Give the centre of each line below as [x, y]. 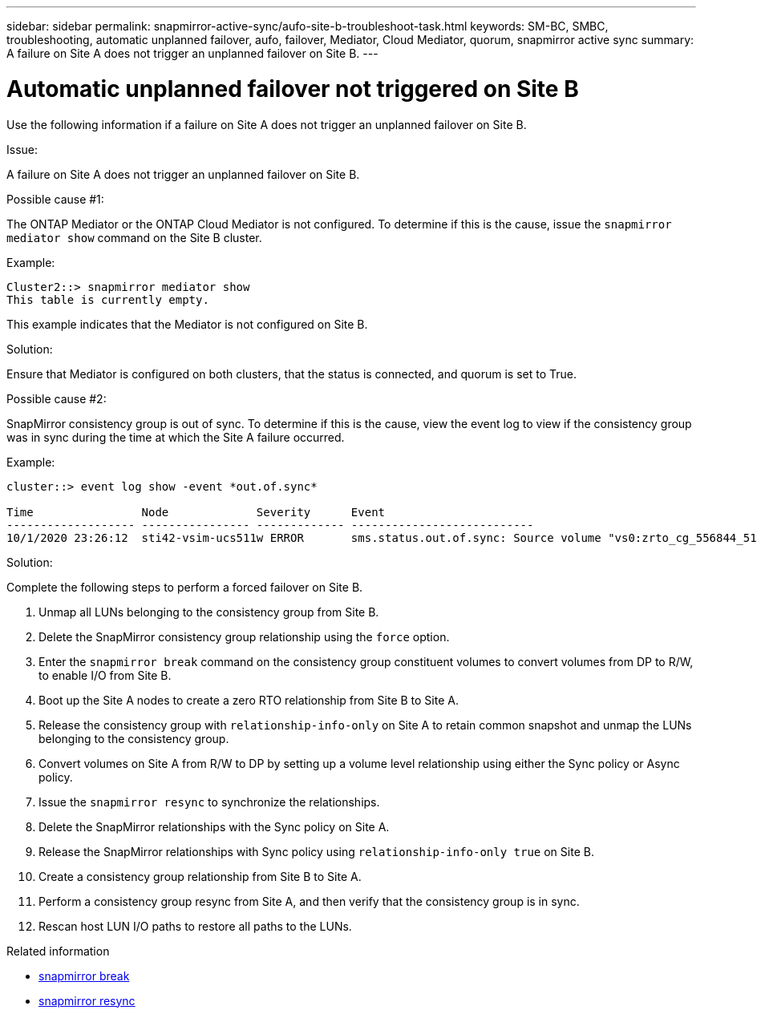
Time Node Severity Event [196, 512]
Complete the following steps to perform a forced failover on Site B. [185, 587]
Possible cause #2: [57, 398]
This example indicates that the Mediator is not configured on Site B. [187, 324]
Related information [58, 951]
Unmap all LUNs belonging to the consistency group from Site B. [209, 612]
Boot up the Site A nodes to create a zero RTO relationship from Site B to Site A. [249, 700]
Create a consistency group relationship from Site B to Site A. [200, 876]
